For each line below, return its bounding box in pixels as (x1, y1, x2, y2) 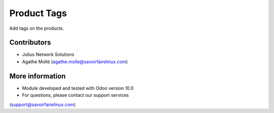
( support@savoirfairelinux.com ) (9, 101, 76, 107)
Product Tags (9, 8, 67, 19)
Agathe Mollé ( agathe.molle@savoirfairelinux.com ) (22, 59, 128, 65)
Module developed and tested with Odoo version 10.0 (22, 85, 134, 91)
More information (9, 72, 66, 80)
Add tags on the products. (9, 25, 64, 31)
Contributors (9, 38, 51, 47)
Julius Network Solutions (22, 51, 75, 58)
